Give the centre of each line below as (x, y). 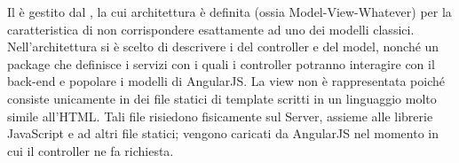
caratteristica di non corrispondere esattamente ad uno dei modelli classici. (211, 29)
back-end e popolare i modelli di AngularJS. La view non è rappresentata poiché (226, 81)
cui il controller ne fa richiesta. (91, 150)
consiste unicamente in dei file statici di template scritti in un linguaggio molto (222, 98)
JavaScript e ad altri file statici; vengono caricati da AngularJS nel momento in (223, 133)
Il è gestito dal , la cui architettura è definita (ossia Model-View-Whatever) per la (229, 12)
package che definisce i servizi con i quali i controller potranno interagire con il (221, 63)
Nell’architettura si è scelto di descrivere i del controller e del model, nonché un (223, 47)
